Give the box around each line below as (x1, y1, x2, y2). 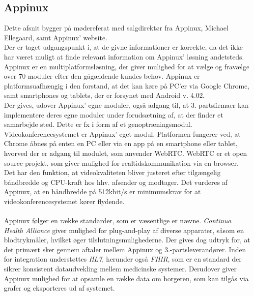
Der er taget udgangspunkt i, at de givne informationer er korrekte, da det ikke (4, 42, 243, 52)
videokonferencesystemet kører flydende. (4, 196, 125, 206)
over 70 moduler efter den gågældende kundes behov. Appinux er (4, 71, 200, 81)
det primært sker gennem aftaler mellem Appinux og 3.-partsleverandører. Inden (4, 244, 246, 254)
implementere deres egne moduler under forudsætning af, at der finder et (4, 109, 224, 119)
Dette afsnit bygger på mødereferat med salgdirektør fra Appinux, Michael (4, 23, 228, 33)
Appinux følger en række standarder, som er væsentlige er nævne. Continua (4, 215, 231, 226)
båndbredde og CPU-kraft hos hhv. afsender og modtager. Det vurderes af (4, 177, 228, 187)
